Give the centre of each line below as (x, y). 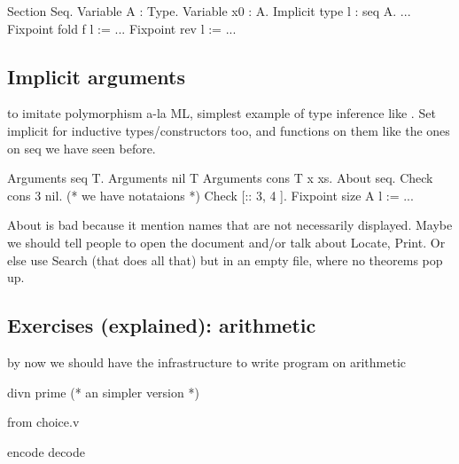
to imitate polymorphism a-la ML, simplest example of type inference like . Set (222, 113)
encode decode (46, 451)
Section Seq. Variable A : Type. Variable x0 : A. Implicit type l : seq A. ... (209, 11)
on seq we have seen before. (82, 148)
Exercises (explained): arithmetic (162, 325)
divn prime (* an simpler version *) (103, 392)
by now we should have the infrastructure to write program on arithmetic (206, 362)
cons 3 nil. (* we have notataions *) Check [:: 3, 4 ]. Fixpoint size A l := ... (210, 195)
